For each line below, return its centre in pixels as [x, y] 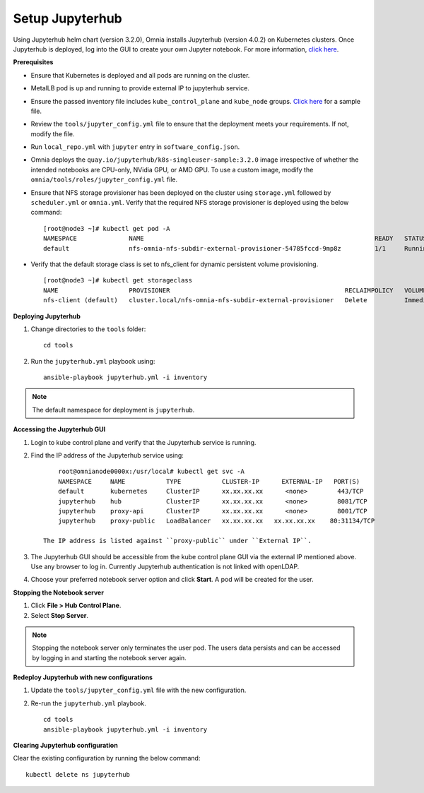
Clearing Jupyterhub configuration [65, 746]
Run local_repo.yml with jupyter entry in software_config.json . [135, 147]
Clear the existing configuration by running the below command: [107, 758]
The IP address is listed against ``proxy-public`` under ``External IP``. [177, 541]
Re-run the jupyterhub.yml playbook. [88, 703]
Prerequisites [33, 62]
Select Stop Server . [59, 615]
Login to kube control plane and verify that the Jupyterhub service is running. [143, 442]
